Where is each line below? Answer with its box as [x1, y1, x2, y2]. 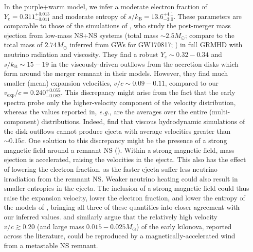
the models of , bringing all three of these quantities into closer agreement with [4, 202, 240, 212]
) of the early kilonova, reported [136, 221, 232, 231]
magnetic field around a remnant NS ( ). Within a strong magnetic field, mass [4, 144, 235, 155]
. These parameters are [173, 11, 242, 21]
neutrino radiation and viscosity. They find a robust [4, 49, 159, 59]
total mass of [4, 39, 43, 50]
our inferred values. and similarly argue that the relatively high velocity [4, 211, 217, 221]
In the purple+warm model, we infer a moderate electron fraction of [4, 1, 207, 11]
